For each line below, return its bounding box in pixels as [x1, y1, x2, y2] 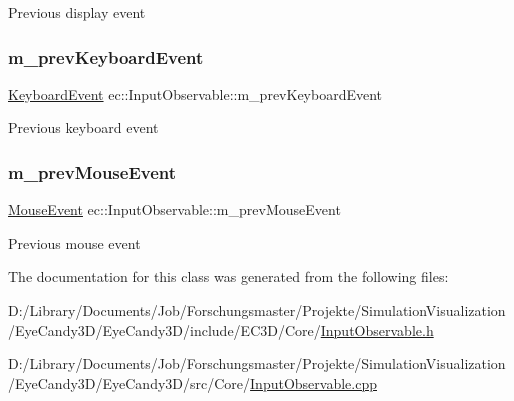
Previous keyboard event [8, 117, 159, 138]
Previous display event [8, 2, 146, 22]
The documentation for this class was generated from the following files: [8, 266, 449, 287]
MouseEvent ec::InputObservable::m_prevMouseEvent [8, 199, 341, 220]
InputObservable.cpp [250, 372, 377, 393]
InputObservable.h [320, 319, 434, 340]
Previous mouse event [8, 232, 141, 253]
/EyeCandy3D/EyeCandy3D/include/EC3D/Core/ [8, 319, 321, 340]
